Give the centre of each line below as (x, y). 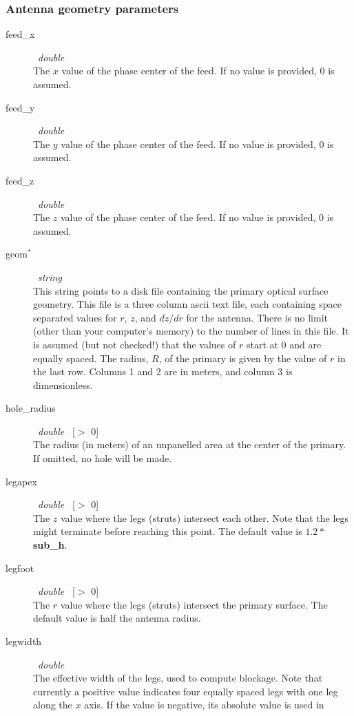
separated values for (75, 317)
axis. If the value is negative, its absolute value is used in (204, 705)
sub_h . (50, 545)
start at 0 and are (284, 344)
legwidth (24, 641)
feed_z (20, 180)
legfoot (20, 568)
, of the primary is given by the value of (243, 358)
